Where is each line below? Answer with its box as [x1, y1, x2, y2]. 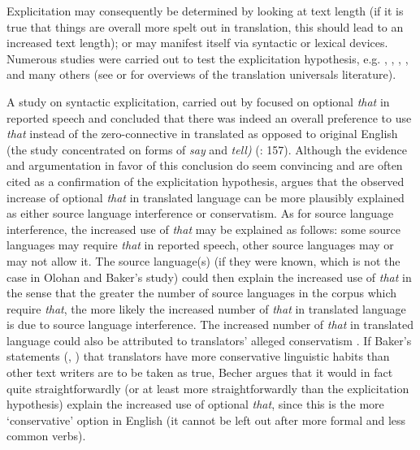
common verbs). [6, 427, 86, 444]
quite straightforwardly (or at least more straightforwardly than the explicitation [6, 379, 409, 396]
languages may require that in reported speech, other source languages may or [6, 236, 394, 253]
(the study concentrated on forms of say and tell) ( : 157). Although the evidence [6, 141, 408, 158]
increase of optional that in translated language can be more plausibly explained [6, 188, 405, 206]
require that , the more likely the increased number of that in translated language [6, 300, 406, 317]
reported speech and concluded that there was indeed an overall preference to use [6, 109, 412, 126]
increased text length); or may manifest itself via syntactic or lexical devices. [6, 34, 388, 51]
